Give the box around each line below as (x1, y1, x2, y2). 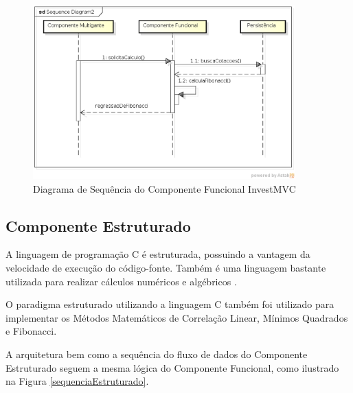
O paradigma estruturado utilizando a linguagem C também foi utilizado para (5, 297, 334, 311)
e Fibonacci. (5, 324, 57, 338)
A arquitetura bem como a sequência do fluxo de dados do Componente (5, 346, 308, 361)
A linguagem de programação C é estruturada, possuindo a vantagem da (5, 247, 310, 261)
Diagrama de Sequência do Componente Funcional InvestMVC (33, 181, 296, 195)
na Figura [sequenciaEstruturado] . (5, 374, 149, 388)
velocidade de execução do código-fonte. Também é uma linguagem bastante (5, 261, 326, 274)
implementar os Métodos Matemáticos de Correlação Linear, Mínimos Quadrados (5, 310, 348, 324)
